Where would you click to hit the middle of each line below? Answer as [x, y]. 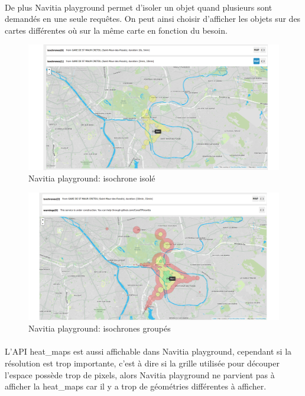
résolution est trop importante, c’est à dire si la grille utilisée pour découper [142, 363]
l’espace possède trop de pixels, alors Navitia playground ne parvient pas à [140, 374]
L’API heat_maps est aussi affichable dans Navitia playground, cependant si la [148, 351]
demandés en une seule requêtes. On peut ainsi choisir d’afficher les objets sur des [153, 19]
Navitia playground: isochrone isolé [92, 178]
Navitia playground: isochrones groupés [100, 328]
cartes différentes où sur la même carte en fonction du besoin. [116, 30]
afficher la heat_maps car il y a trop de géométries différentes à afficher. [136, 386]
